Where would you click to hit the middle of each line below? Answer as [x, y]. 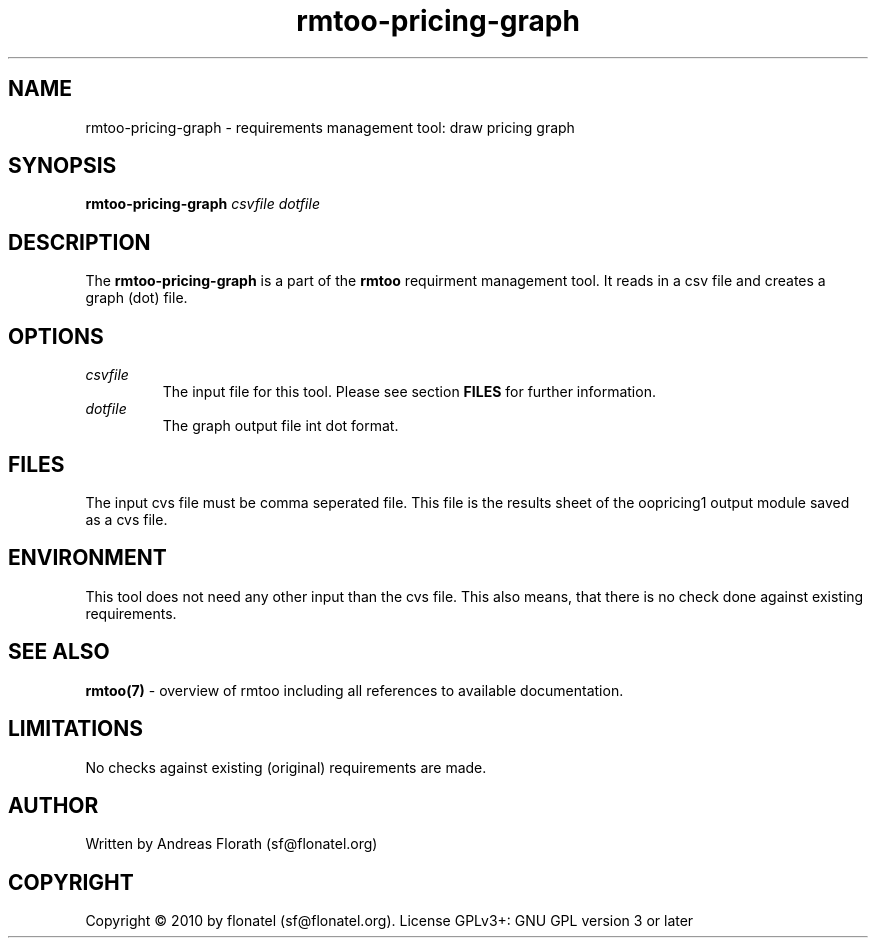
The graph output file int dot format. [280, 426]
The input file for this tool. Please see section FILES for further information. [409, 392]
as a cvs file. [126, 519]
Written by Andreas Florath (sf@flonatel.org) [231, 844]
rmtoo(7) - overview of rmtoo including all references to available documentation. [354, 690]
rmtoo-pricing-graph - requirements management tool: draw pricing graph [330, 127]
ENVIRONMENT [87, 558]
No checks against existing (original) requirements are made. [286, 767]
